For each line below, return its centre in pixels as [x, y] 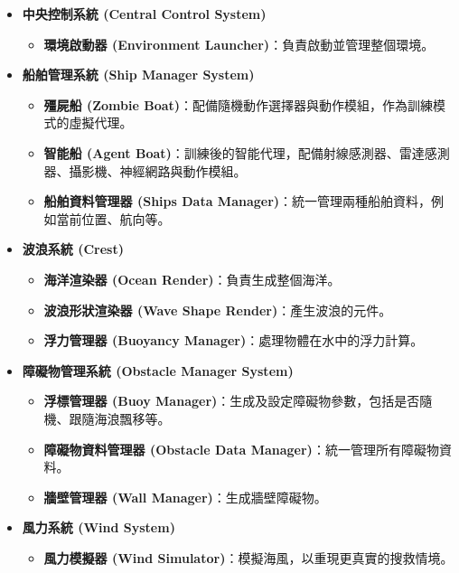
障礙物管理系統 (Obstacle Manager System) [158, 370]
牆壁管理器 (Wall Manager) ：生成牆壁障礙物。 [185, 497]
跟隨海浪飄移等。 [120, 418]
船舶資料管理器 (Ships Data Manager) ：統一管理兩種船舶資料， [238, 201]
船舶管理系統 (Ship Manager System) [138, 75]
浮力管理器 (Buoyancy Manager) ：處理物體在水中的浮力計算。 [234, 340]
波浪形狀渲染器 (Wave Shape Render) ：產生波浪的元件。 [218, 310]
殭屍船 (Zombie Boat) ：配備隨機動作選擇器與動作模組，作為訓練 [239, 104]
